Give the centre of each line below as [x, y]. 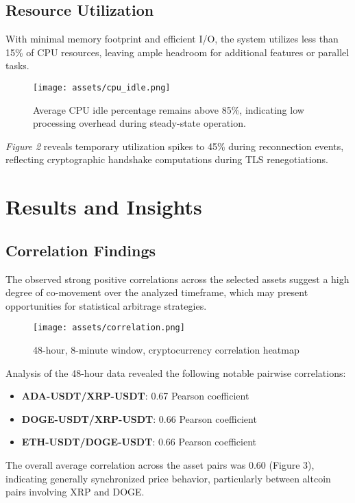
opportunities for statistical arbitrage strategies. [106, 305]
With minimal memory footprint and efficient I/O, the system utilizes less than [172, 39]
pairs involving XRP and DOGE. [75, 492]
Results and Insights [104, 207]
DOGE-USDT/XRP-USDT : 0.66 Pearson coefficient [139, 418]
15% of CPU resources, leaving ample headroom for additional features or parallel [177, 52]
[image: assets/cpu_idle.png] [102, 87]
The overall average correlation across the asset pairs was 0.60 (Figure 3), [160, 465]
